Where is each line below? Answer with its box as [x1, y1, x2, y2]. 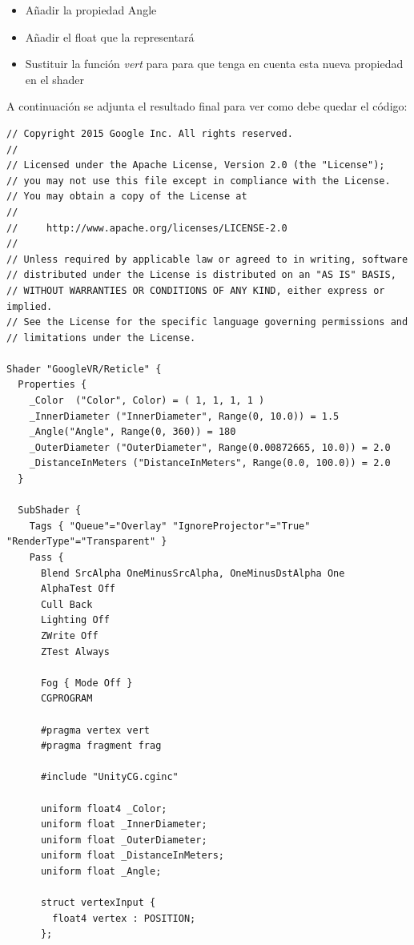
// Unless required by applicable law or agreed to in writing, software [6, 253, 408, 265]
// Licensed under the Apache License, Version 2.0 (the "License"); [6, 159, 385, 171]
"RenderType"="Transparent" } [6, 536, 167, 548]
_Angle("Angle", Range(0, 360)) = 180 [29, 426, 236, 438]
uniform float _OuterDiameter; [40, 834, 207, 846]
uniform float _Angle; [40, 865, 162, 877]
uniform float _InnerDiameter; [40, 818, 207, 830]
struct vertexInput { [40, 897, 156, 909]
